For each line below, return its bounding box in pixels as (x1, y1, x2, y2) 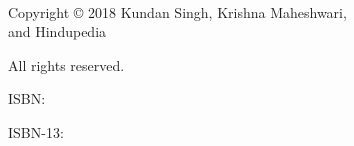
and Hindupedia (8, 21, 107, 42)
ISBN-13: (8, 121, 64, 142)
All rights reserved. (8, 54, 125, 75)
